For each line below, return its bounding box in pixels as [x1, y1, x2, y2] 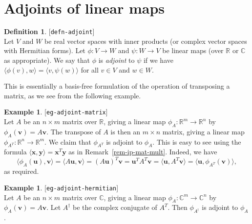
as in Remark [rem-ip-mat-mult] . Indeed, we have [68, 147, 217, 157]
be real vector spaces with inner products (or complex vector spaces [44, 36, 247, 46]
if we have [143, 55, 173, 65]
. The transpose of [46, 126, 101, 136]
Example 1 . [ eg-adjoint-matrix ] [4, 107, 108, 117]
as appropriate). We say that [4, 55, 90, 65]
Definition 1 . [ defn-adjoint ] [4, 26, 95, 37]
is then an [110, 126, 141, 136]
